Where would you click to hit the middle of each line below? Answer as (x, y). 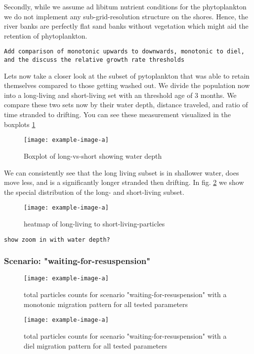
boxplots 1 (20, 124)
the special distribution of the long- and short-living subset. (94, 192)
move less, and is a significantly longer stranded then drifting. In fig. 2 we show (124, 182)
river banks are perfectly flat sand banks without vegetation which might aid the (126, 26)
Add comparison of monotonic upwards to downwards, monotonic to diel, (124, 52)
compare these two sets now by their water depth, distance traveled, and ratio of (126, 105)
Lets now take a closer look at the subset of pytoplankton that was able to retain (127, 75)
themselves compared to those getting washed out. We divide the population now (127, 85)
